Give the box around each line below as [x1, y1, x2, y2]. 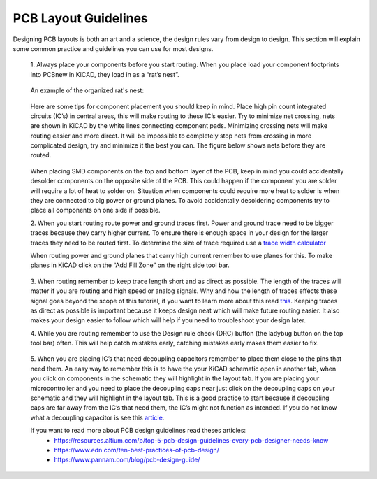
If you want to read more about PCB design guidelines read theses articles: [30, 427, 246, 435]
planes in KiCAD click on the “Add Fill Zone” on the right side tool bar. [30, 261, 230, 269]
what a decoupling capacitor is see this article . [30, 413, 165, 422]
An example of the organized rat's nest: [30, 86, 145, 94]
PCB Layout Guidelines [13, 10, 148, 26]
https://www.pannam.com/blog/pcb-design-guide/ [54, 455, 200, 464]
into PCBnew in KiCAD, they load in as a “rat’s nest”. [30, 70, 179, 78]
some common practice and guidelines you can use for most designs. [13, 44, 214, 52]
